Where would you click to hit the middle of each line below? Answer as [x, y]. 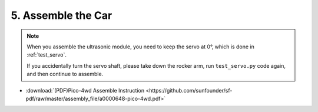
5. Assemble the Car [62, 15]
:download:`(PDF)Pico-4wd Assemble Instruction [85, 90]
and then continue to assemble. [65, 74]
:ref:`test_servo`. [47, 55]
